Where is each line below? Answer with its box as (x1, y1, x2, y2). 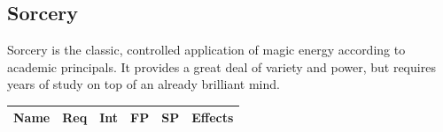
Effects (191, 108, 234, 127)
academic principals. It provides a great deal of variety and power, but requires (7, 57, 436, 76)
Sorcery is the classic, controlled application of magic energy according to (7, 40, 406, 59)
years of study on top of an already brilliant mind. (7, 75, 280, 93)
